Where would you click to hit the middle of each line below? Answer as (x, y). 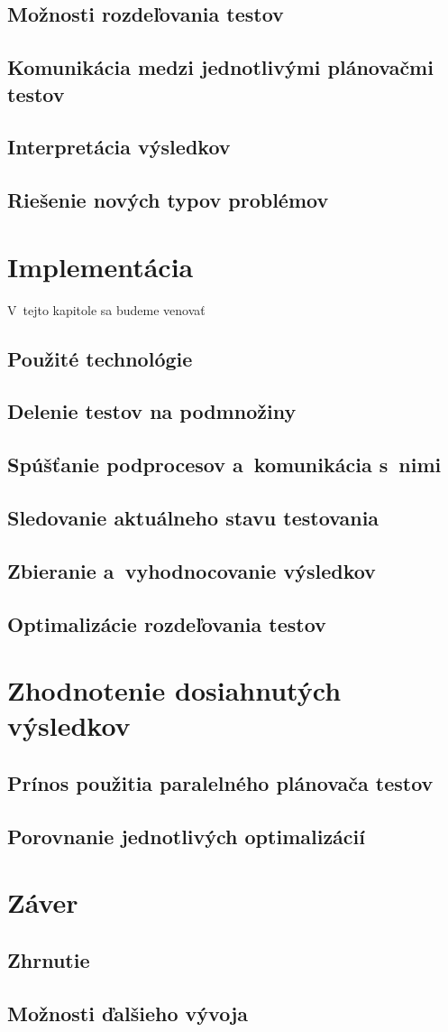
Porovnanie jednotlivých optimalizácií (186, 836)
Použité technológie (100, 358)
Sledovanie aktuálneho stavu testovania (193, 517)
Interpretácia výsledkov (119, 147)
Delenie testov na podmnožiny (152, 411)
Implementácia (101, 266)
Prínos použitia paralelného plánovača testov (220, 782)
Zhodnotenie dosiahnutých (174, 690)
